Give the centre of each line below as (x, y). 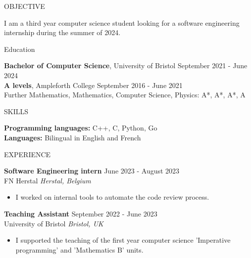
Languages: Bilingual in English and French (73, 137)
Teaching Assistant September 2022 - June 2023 (81, 213)
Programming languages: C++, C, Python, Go (81, 128)
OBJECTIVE (25, 6)
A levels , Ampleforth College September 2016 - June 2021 (93, 85)
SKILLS (16, 111)
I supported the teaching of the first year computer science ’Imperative (123, 240)
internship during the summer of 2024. (62, 32)
